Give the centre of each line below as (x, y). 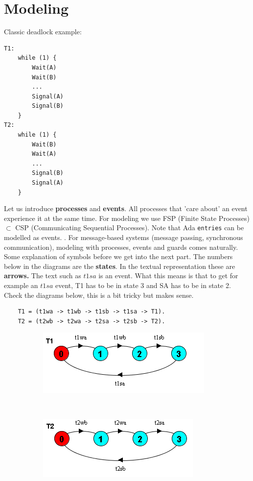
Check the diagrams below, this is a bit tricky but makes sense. (99, 295)
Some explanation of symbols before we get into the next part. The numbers (118, 256)
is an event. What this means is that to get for (168, 276)
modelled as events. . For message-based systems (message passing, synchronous (124, 237)
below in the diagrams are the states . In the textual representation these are (120, 266)
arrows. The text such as (43, 276)
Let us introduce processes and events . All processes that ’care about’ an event (126, 208)
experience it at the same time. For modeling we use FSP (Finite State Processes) (127, 218)
